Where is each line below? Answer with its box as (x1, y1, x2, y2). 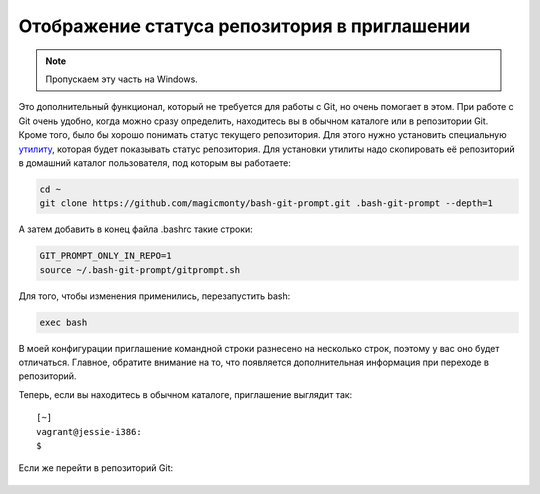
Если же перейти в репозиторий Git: (18, 462, 174, 474)
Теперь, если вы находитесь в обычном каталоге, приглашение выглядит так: (18, 388, 353, 400)
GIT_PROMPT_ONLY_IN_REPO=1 (39, 250, 172, 262)
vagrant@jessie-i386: (36, 426, 142, 437)
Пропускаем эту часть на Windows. (45, 73, 199, 85)
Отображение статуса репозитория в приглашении (18, 15, 471, 37)
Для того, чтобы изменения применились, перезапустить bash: (18, 290, 291, 302)
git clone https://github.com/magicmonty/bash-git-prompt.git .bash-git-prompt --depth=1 (39, 198, 494, 209)
